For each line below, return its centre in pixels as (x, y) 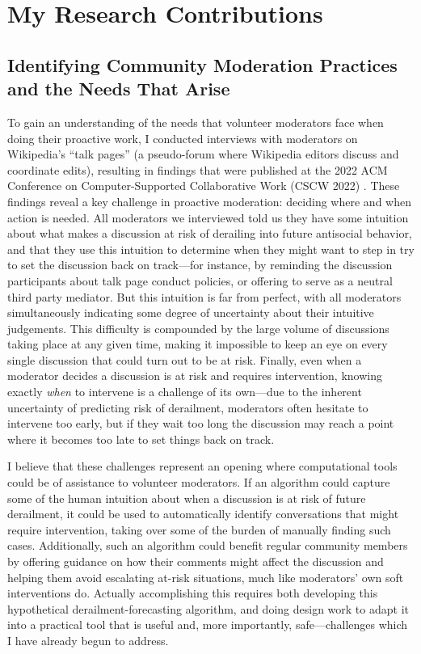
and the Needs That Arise (119, 89)
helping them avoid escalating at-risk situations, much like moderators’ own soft (206, 577)
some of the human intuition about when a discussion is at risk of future (187, 498)
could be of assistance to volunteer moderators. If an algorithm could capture (199, 482)
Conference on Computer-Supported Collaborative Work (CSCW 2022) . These (204, 186)
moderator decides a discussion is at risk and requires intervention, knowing (195, 376)
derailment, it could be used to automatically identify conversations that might (203, 514)
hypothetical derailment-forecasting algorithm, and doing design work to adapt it (208, 608)
